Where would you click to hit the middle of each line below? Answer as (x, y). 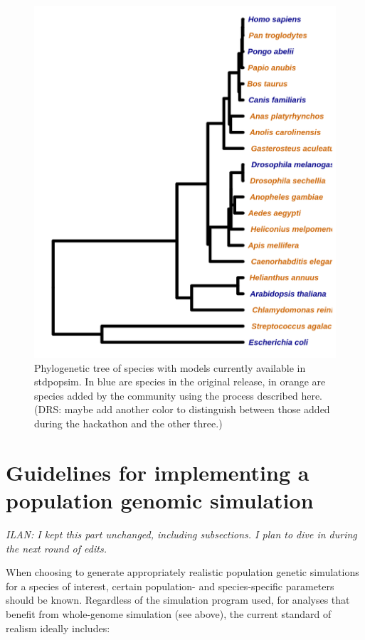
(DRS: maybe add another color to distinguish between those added (182, 409)
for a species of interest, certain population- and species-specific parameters (170, 586)
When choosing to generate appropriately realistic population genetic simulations (182, 572)
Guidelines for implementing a (158, 472)
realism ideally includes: (58, 628)
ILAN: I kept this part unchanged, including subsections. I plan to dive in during (181, 534)
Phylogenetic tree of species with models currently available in (170, 367)
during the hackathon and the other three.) (128, 423)
